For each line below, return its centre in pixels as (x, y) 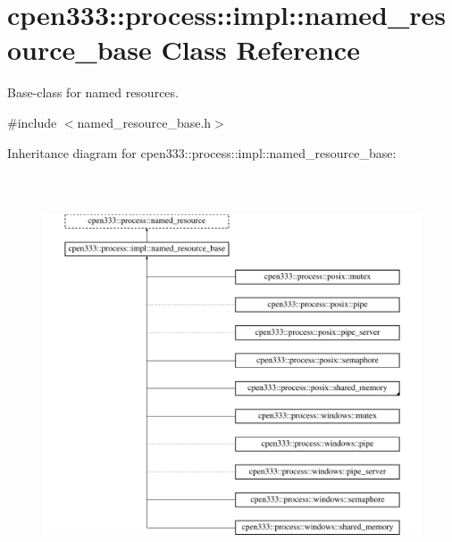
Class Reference (260, 50)
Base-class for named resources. (93, 92)
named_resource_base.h (144, 122)
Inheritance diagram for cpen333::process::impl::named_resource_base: (202, 152)
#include (32, 122)
